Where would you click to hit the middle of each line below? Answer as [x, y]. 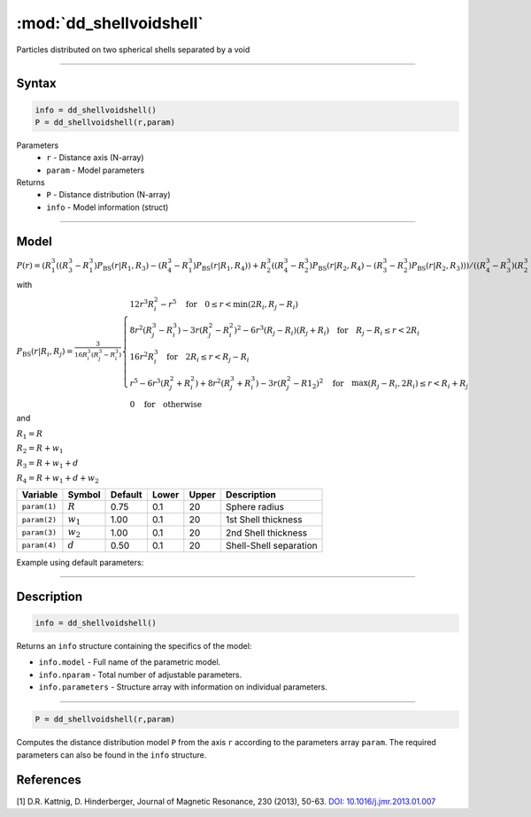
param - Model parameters [96, 170]
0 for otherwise [166, 405]
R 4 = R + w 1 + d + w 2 [58, 479]
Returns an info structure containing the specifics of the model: [134, 646]
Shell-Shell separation [272, 545]
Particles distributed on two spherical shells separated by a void [133, 50]
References [49, 780]
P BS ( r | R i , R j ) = [45, 352]
